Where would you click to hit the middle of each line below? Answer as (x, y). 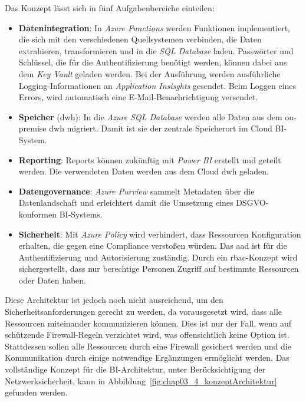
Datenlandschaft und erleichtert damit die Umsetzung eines (126, 202)
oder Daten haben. (52, 280)
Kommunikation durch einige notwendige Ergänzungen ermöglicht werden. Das (147, 357)
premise (32, 128)
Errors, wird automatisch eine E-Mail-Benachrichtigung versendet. (138, 97)
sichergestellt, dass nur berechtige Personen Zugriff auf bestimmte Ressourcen (159, 268)
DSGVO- (252, 202)
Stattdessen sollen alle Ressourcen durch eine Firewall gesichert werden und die (148, 346)
